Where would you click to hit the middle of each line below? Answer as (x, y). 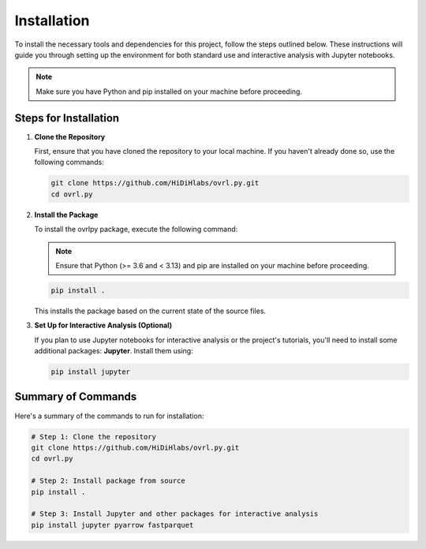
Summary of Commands (76, 397)
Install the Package (66, 215)
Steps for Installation (67, 118)
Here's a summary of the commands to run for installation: (109, 416)
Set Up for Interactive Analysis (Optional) (103, 325)
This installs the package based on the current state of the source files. (150, 311)
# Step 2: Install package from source (108, 481)
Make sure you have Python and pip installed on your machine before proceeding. (169, 91)
